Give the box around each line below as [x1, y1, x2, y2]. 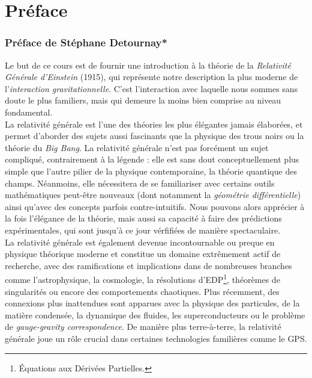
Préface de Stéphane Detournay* [5, 35, 167, 50]
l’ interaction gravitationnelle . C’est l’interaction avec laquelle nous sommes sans [5, 82, 298, 94]
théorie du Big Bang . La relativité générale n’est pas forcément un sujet [5, 141, 269, 153]
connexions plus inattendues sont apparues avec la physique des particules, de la [5, 297, 300, 309]
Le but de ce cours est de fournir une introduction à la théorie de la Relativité [5, 58, 291, 71]
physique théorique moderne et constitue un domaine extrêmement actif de [5, 247, 281, 260]
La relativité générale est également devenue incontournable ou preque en [5, 235, 275, 248]
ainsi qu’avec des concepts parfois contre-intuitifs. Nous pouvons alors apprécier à [5, 200, 305, 212]
